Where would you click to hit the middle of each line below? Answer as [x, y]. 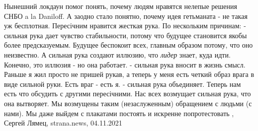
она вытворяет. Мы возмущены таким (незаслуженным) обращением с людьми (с [128, 103]
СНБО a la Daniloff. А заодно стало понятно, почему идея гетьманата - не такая [126, 16]
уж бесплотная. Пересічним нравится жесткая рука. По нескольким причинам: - [125, 26]
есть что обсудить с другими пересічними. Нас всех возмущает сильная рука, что [128, 94]
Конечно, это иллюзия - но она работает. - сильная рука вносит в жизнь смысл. [125, 64]
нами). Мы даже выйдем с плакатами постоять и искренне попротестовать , [119, 113]
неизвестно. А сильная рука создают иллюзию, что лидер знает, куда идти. [117, 54]
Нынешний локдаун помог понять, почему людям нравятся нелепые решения [121, 6]
